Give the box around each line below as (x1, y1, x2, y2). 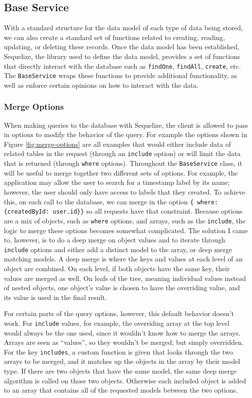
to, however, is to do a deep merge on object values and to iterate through (4, 235, 225, 245)
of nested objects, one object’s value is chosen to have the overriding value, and (4, 282, 240, 293)
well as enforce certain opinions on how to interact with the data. (4, 80, 199, 90)
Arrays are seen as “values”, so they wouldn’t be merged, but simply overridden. (4, 337, 244, 347)
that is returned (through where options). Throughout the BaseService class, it (4, 158, 242, 168)
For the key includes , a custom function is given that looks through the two (4, 346, 233, 357)
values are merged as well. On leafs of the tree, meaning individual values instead (4, 273, 246, 283)
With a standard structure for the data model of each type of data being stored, (4, 22, 243, 33)
